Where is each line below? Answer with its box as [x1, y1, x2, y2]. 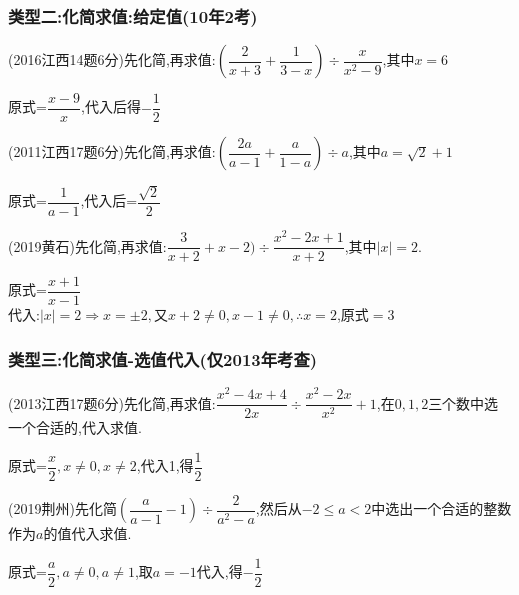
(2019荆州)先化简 [8, 498, 117, 519]
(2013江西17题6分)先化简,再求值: [8, 392, 216, 413]
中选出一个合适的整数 [371, 498, 512, 519]
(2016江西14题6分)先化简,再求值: [8, 49, 216, 70]
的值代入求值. [43, 523, 132, 544]
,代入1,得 [136, 455, 194, 476]
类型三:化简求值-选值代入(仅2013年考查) [8, 346, 318, 371]
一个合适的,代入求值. [8, 417, 142, 438]
